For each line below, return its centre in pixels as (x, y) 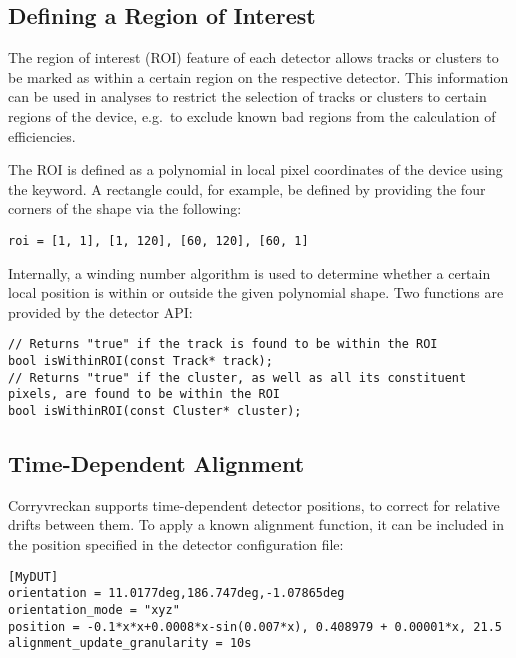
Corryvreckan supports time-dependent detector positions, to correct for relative (254, 504)
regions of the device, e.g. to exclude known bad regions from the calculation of (252, 115)
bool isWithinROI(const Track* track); (140, 361)
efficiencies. (42, 135)
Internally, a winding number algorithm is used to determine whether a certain (249, 272)
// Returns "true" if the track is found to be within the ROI (223, 344)
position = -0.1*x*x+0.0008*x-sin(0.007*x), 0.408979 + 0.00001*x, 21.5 (255, 626)
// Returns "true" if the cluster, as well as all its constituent (237, 377)
